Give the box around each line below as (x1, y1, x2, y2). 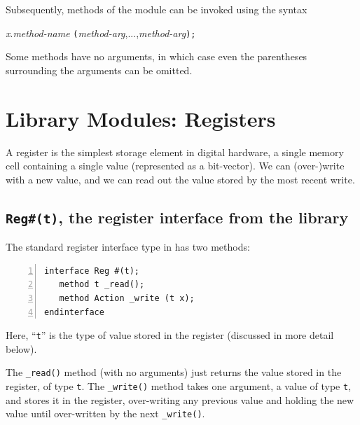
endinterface (44, 307, 104, 317)
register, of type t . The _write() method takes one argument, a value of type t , (6, 379, 352, 393)
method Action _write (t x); (59, 293, 195, 303)
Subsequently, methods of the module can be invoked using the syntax (6, 2, 307, 16)
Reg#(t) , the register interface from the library (6, 206, 349, 228)
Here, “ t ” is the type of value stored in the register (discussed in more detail (6, 328, 334, 342)
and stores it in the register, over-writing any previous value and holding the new (6, 392, 354, 407)
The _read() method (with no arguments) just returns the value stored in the (6, 365, 342, 379)
